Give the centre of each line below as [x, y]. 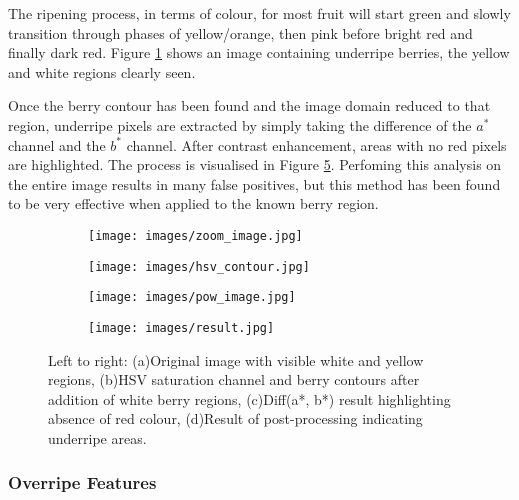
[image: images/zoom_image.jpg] [195, 235]
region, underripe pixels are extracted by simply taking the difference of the [240, 124]
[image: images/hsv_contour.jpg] [199, 266]
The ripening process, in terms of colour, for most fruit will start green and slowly [259, 13]
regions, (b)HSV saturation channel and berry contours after [234, 379]
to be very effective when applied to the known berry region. [193, 203]
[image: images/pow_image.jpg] [192, 297]
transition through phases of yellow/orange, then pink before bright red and [240, 32]
